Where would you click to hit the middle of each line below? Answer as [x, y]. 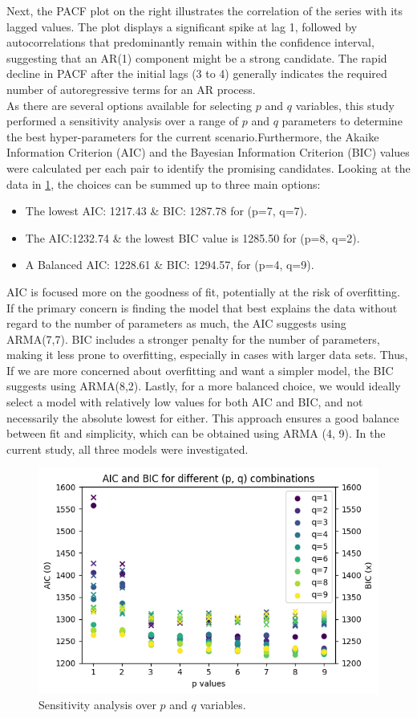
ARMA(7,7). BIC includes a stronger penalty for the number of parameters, [193, 339]
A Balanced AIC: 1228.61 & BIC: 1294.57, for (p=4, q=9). [170, 265]
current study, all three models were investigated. [128, 449]
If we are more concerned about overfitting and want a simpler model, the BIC [200, 370]
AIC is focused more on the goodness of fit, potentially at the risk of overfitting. [203, 291]
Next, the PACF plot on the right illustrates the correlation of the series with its [205, 10]
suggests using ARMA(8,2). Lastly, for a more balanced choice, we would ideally [204, 386]
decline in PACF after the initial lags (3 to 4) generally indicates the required [197, 73]
